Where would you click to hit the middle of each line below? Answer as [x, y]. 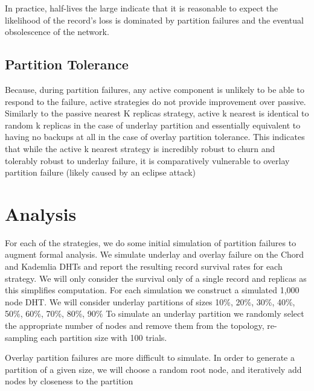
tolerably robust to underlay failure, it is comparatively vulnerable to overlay [147, 160]
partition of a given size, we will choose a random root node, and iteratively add [153, 369]
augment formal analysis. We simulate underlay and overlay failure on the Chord [155, 254]
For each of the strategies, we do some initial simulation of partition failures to [151, 242]
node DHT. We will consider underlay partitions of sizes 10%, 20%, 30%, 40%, [150, 301]
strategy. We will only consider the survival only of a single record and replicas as [156, 278]
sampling [21, 337]
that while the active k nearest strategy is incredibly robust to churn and [140, 148]
